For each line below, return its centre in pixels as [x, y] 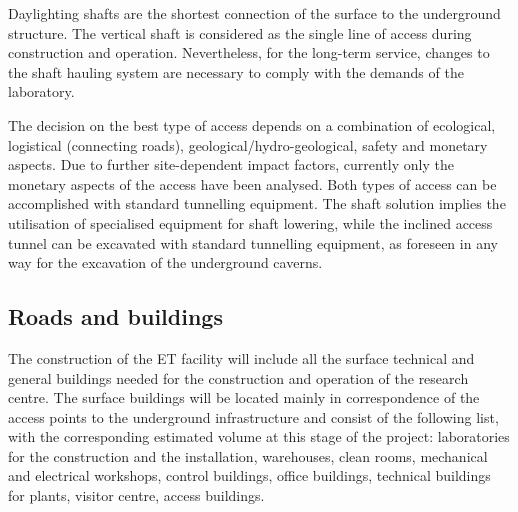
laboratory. [41, 91]
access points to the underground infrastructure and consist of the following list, [253, 416]
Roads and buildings [115, 316]
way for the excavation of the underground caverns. [165, 262]
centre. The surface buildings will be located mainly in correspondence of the [244, 397]
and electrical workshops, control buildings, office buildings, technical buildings [249, 475]
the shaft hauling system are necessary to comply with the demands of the [236, 71]
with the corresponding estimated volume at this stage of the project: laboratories [259, 436]
